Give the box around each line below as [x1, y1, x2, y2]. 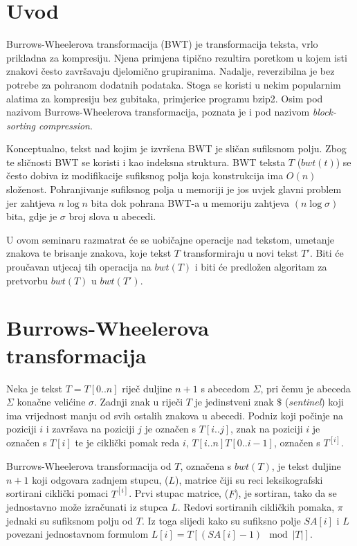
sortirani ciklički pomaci [6, 486, 109, 500]
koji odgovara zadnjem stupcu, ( [32, 472, 169, 486]
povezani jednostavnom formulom [6, 527, 149, 541]
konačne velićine [17, 394, 86, 409]
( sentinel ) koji [284, 394, 344, 409]
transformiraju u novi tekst [183, 246, 298, 260]
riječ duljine [122, 381, 172, 395]
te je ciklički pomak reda [75, 435, 180, 450]
